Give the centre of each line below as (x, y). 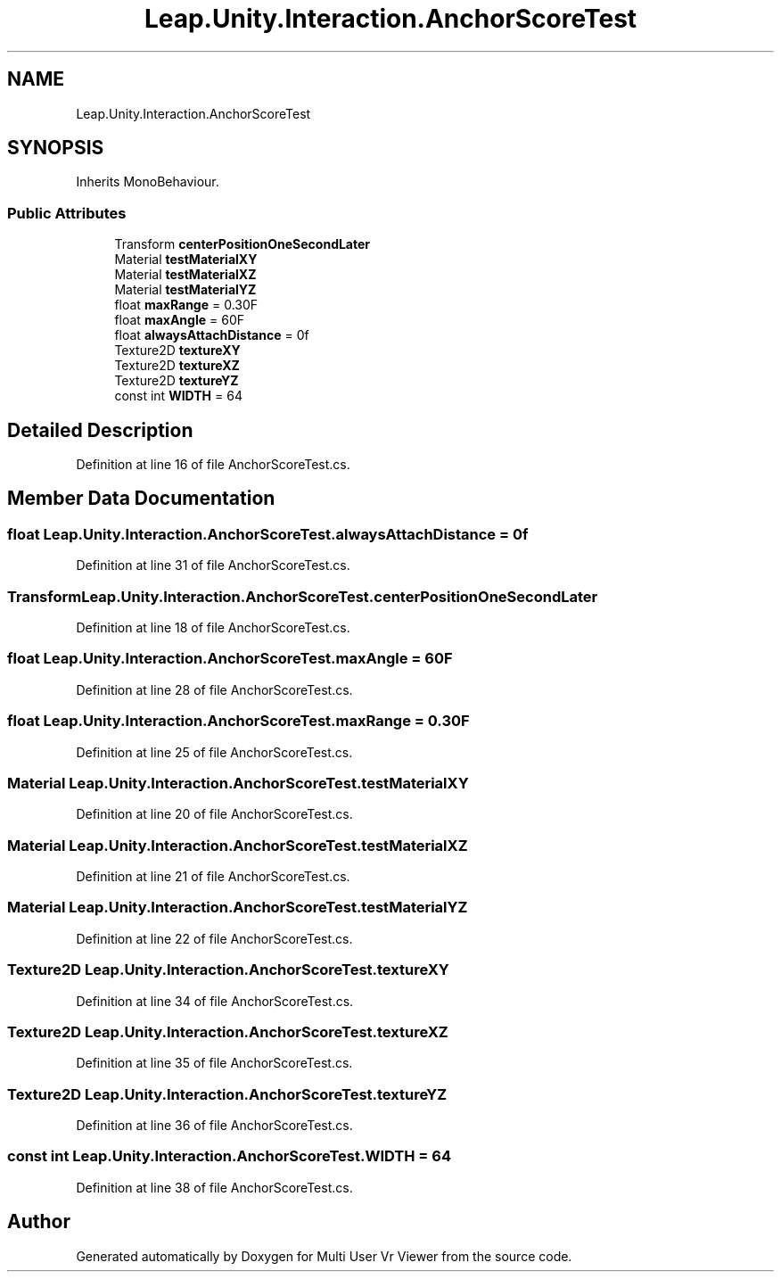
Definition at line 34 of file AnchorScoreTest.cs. (215, 1001)
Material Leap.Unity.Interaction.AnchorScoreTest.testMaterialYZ (238, 908)
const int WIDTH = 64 (178, 396)
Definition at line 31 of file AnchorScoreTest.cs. (213, 565)
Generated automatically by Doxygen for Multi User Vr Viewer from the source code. (324, 1256)
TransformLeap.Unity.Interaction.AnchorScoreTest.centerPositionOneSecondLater (303, 596)
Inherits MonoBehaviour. (148, 182)
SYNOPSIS (56, 148)
